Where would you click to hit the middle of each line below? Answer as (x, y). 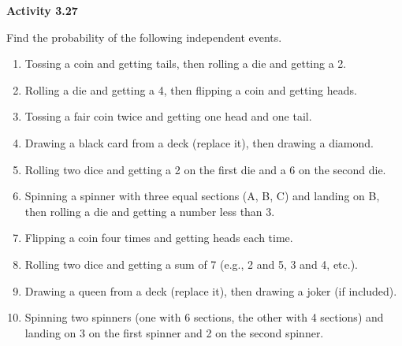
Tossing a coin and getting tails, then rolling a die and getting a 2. (186, 63)
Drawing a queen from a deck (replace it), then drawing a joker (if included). (211, 290)
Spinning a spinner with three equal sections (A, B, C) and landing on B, (202, 196)
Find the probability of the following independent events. (144, 37)
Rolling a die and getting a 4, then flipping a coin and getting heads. (191, 89)
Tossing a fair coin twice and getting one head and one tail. (168, 116)
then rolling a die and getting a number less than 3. (150, 211)
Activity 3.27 (42, 10)
